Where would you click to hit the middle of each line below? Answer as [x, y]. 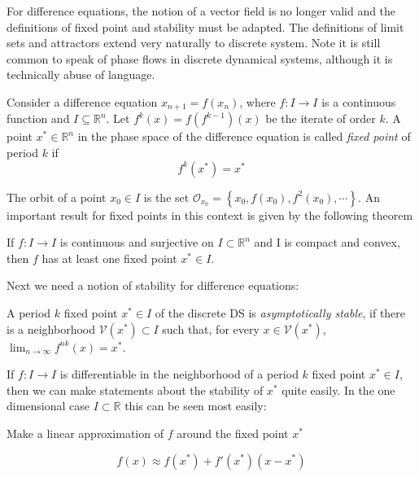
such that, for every [211, 328]
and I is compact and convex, [327, 242]
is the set [166, 197]
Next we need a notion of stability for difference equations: [153, 285]
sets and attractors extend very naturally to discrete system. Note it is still [194, 43]
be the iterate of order [321, 118]
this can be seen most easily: [196, 406]
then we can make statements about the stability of [135, 389]
